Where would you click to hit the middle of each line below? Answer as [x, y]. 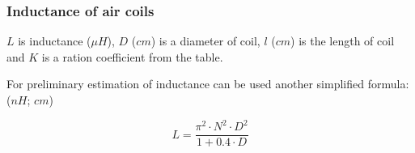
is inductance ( [55, 41]
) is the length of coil [343, 41]
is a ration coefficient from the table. [132, 56]
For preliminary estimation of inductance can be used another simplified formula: [208, 84]
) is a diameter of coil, [205, 41]
